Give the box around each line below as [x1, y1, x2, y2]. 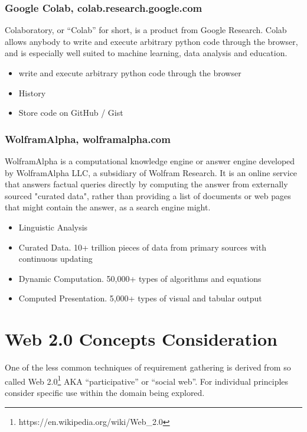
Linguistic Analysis [18, 220, 88, 233]
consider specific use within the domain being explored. [5, 386, 205, 398]
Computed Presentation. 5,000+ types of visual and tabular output [18, 292, 262, 304]
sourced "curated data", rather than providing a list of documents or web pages [5, 189, 291, 202]
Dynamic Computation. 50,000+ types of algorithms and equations [18, 272, 262, 284]
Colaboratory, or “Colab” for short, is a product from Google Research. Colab [5, 24, 287, 36]
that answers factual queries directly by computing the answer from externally [5, 178, 288, 190]
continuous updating [18, 252, 93, 265]
